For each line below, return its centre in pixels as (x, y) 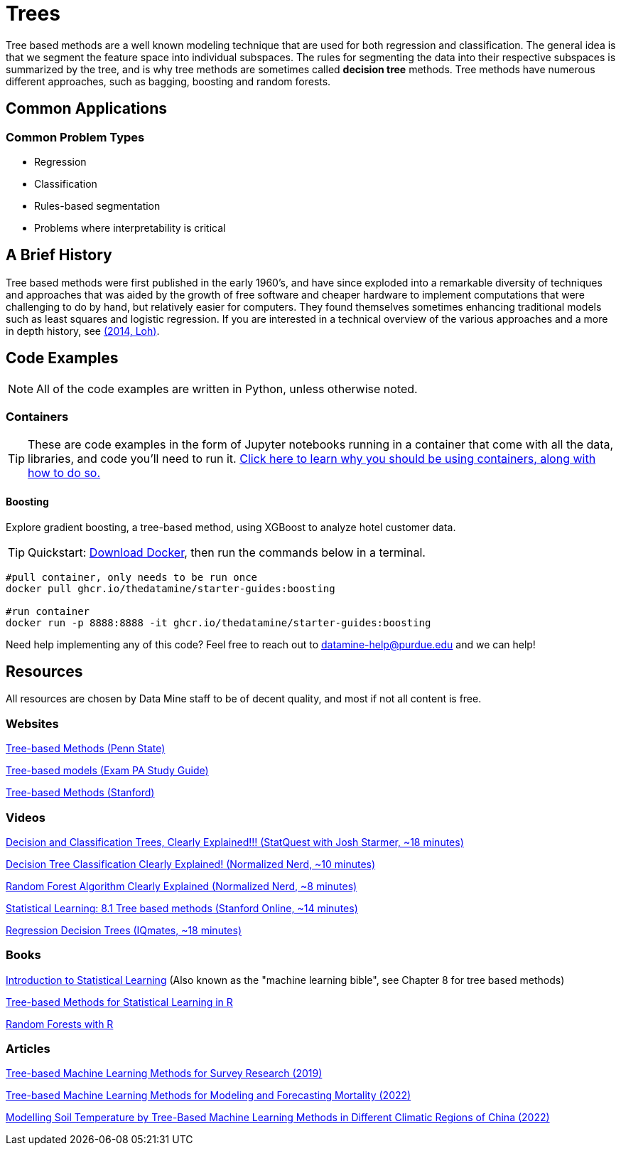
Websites (32, 723)
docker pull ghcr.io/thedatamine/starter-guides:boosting (171, 588)
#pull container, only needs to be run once (132, 577)
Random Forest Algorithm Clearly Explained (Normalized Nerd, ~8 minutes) (182, 886)
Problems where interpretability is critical (130, 227)
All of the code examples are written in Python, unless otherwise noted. (227, 389)
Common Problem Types (75, 137)
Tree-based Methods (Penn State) (86, 749)
